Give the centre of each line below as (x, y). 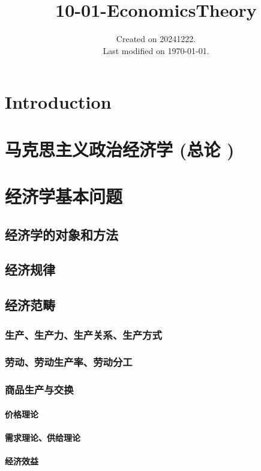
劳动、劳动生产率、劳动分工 (69, 362)
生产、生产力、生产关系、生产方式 (83, 334)
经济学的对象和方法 (61, 234)
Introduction (58, 102)
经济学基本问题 (64, 196)
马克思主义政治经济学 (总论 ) (120, 149)
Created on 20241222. (156, 39)
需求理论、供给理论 (43, 437)
